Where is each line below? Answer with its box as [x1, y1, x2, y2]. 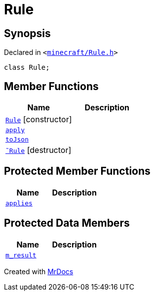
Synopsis [4, 27, 51, 40]
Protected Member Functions [4, 165, 151, 178]
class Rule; [4, 63, 50, 72]
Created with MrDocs [4, 267, 74, 276]
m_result [5, 251, 37, 259]
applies [5, 199, 33, 207]
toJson [5, 136, 29, 144]
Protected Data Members [4, 217, 130, 230]
